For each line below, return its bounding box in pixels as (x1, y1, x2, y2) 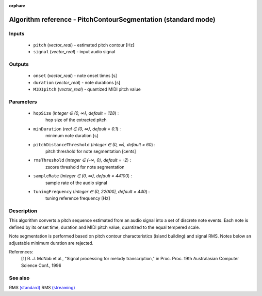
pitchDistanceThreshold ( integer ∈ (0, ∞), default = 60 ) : (33, 141, 156, 147)
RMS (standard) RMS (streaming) (9, 284, 75, 290)
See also (9, 274, 30, 281)
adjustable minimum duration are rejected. (9, 240, 94, 246)
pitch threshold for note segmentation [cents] (45, 148, 136, 154)
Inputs (9, 30, 25, 37)
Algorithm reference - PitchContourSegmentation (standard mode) (9, 15, 216, 24)
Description (9, 207, 37, 214)
